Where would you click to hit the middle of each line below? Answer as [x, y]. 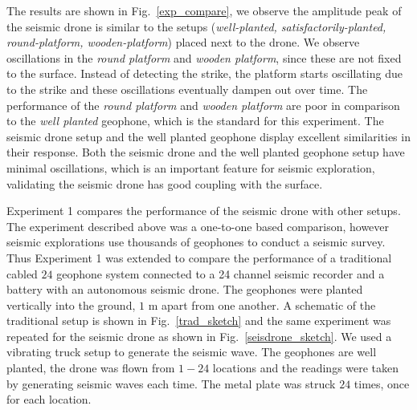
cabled [22, 273]
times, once [382, 383]
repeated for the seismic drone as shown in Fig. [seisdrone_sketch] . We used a [199, 336]
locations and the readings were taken [306, 368]
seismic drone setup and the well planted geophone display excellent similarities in [208, 136]
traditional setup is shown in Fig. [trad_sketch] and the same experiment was [199, 321]
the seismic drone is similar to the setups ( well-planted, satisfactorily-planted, [196, 26]
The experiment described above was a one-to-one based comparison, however [198, 226]
